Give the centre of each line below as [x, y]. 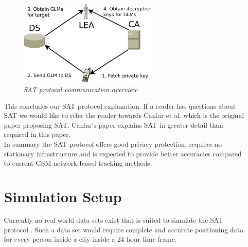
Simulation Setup [63, 196]
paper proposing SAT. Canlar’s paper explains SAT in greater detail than [114, 124]
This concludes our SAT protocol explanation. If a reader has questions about [120, 105]
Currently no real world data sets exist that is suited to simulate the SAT [114, 219]
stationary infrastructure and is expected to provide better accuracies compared [123, 153]
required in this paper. [37, 134]
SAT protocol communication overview [80, 89]
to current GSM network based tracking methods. [78, 163]
